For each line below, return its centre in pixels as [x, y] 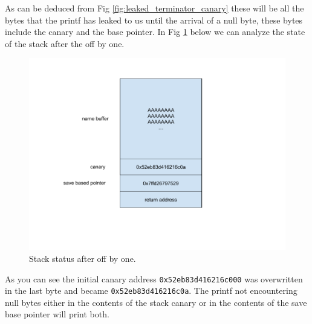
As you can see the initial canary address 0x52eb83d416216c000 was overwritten [154, 278]
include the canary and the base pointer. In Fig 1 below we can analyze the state [155, 32]
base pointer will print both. [57, 314]
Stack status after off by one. [83, 258]
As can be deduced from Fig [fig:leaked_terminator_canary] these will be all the [154, 8]
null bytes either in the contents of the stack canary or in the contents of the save [156, 302]
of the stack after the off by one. [65, 43]
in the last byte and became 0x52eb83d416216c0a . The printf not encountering [151, 291]
